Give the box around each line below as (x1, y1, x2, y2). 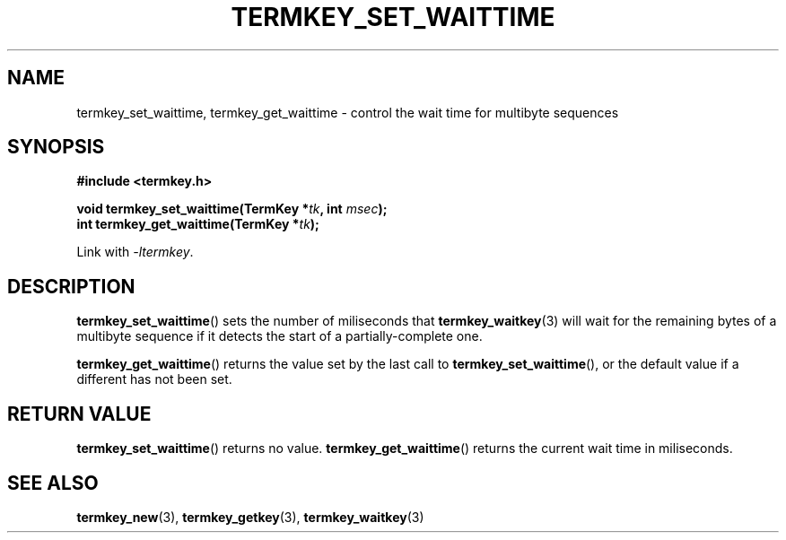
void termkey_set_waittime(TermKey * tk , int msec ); (76, 201, 388, 217)
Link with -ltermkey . (76, 244, 194, 260)
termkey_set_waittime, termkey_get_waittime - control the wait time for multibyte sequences (76, 104, 619, 120)
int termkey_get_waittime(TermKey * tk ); (76, 216, 319, 232)
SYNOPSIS (7, 135, 105, 159)
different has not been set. (76, 371, 232, 388)
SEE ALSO (7, 471, 99, 494)
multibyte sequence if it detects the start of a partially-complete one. (76, 328, 483, 344)
